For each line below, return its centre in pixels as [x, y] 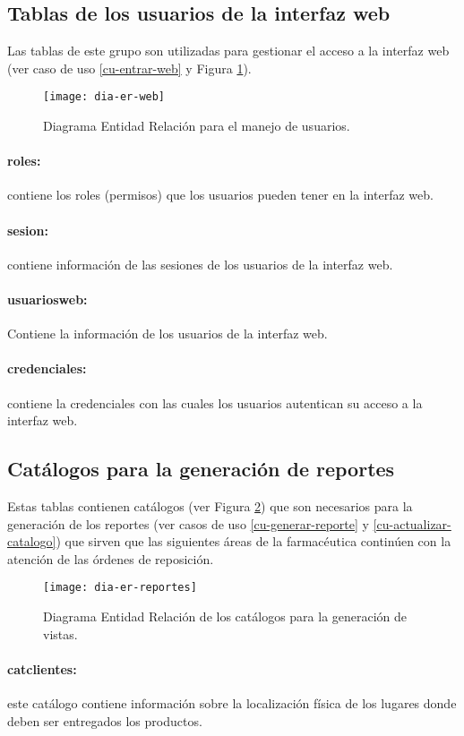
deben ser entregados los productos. [105, 720]
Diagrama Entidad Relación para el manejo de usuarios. [197, 126]
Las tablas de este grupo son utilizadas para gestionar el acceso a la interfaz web [228, 51]
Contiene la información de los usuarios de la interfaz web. [168, 334]
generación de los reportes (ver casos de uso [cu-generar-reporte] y [188, 523]
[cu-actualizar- [412, 523]
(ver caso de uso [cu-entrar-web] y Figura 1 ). [129, 68]
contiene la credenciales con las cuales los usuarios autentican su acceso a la [215, 402]
